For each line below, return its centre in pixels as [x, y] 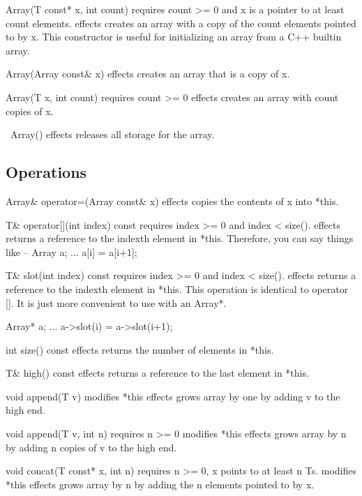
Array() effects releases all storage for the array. [112, 134]
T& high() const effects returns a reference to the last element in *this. [157, 373]
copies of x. [30, 111]
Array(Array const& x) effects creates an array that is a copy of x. [148, 74]
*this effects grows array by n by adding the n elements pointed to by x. [160, 484]
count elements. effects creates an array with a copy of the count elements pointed [181, 23]
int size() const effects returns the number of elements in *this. [140, 349]
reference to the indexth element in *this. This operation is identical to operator [177, 288]
